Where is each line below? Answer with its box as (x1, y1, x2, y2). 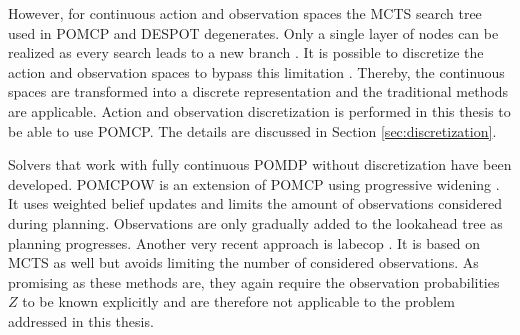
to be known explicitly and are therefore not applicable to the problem (22, 291, 455, 312)
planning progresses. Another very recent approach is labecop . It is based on (8, 232, 481, 253)
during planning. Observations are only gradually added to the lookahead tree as (8, 212, 503, 233)
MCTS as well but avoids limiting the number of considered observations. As (8, 252, 479, 273)
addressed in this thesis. (8, 310, 154, 331)
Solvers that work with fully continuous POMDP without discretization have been (8, 154, 512, 175)
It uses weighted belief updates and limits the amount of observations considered (8, 193, 503, 214)
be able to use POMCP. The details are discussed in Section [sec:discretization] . (8, 120, 497, 141)
